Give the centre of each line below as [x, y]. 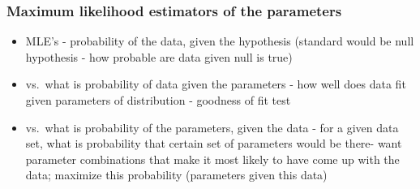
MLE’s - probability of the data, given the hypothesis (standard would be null [220, 41]
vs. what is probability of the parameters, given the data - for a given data [212, 127]
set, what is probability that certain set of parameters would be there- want [214, 143]
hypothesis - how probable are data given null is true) [159, 56]
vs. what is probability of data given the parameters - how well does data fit [216, 84]
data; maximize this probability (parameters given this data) [176, 175]
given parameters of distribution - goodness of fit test [158, 100]
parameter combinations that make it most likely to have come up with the [212, 159]
